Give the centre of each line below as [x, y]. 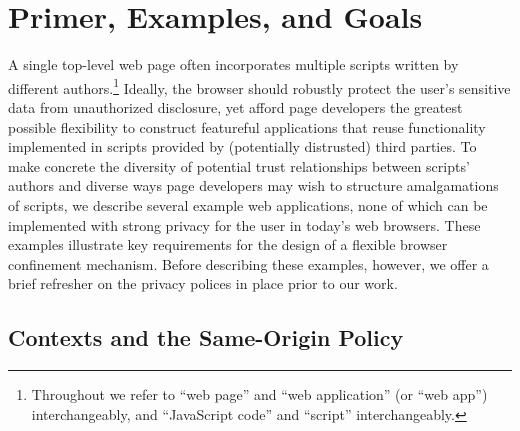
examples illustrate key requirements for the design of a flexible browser [228, 244]
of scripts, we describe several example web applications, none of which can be [248, 204]
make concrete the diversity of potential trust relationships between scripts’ [239, 165]
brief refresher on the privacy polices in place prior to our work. [203, 283]
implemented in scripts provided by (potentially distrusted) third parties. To [242, 146]
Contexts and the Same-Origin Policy [206, 337]
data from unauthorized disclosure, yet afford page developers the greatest [235, 106]
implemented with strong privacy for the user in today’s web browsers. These [244, 224]
